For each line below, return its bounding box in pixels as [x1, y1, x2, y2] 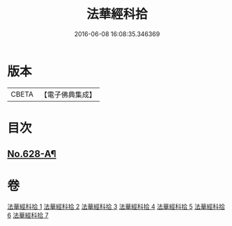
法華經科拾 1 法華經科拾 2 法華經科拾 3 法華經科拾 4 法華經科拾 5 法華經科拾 [7, 202, 225, 211]
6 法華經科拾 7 [7, 211, 49, 220]
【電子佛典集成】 [40, 90, 96, 99]
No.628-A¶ [7, 148, 57, 160]
